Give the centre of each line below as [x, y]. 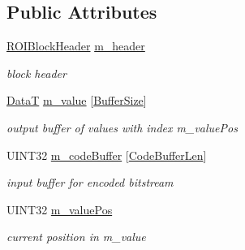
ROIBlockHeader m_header [76, 46]
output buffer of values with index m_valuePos [122, 127]
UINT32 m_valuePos [60, 209]
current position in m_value [76, 237]
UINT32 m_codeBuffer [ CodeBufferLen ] [107, 155]
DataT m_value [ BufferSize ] [77, 100]
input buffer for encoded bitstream [90, 182]
